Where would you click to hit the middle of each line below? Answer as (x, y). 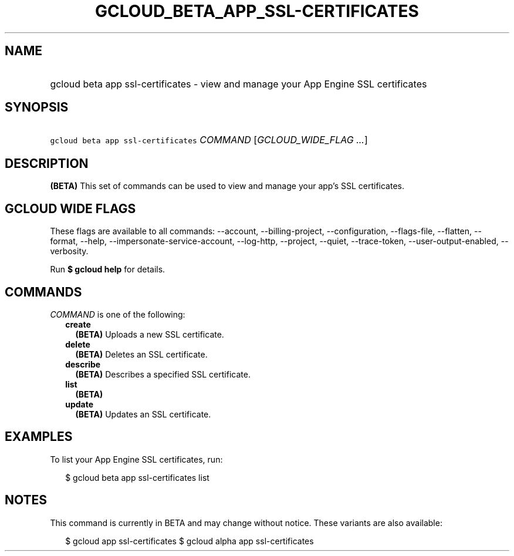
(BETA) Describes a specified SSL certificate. (163, 374)
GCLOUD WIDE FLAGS (70, 208)
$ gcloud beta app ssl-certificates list (137, 477)
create (78, 324)
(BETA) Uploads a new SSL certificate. (150, 334)
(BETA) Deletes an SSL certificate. (141, 354)
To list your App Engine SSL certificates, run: (136, 459)
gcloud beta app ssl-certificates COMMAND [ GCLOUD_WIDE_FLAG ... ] (209, 140)
